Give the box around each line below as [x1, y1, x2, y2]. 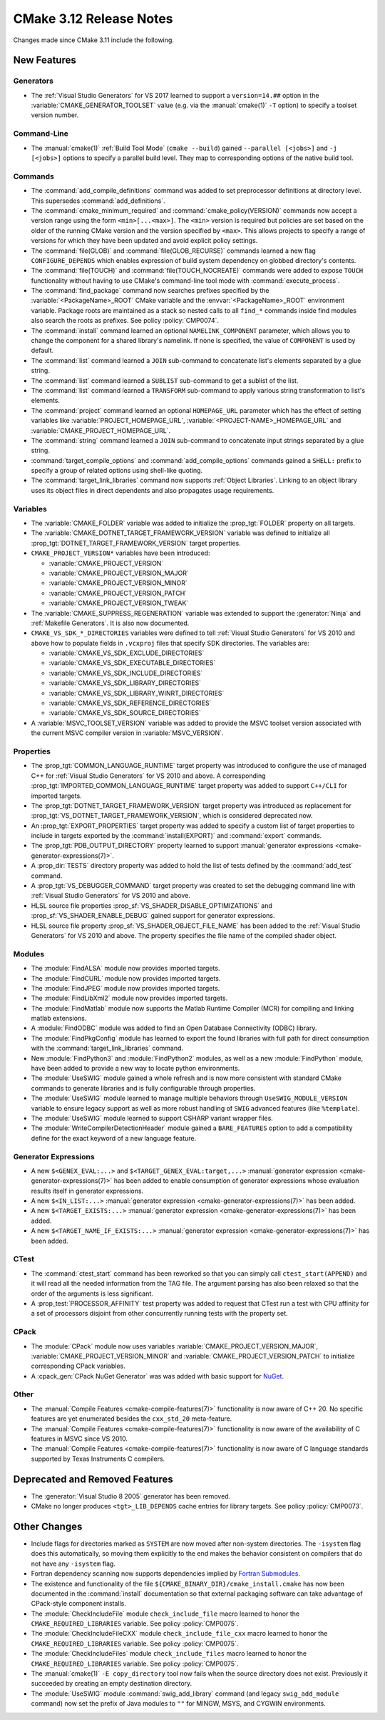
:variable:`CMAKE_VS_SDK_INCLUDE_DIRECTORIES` [48, 669, 203, 677]
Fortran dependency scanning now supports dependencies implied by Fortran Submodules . [31, 1569, 301, 1578]
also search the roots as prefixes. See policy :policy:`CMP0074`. [31, 316, 220, 325]
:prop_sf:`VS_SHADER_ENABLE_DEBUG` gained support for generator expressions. [31, 911, 275, 920]
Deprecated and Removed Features [13, 1473, 174, 1485]
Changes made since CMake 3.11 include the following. [13, 36, 175, 44]
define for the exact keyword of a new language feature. [31, 1134, 196, 1142]
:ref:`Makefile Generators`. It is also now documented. [31, 619, 190, 627]
